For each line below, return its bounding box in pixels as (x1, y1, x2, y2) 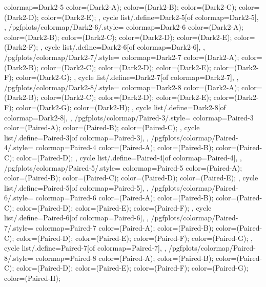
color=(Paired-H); (4, 273, 60, 283)
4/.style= (4, 142, 33, 153)
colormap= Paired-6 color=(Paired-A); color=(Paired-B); (35, 192, 214, 203)
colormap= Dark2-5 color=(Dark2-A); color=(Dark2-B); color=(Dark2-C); (4, 2, 237, 12)
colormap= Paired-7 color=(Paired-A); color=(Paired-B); (35, 222, 214, 233)
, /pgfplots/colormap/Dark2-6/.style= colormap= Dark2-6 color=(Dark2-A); (4, 22, 243, 32)
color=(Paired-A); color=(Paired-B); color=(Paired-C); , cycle (4, 122, 200, 133)
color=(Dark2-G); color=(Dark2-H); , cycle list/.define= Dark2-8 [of (16, 101, 226, 112)
